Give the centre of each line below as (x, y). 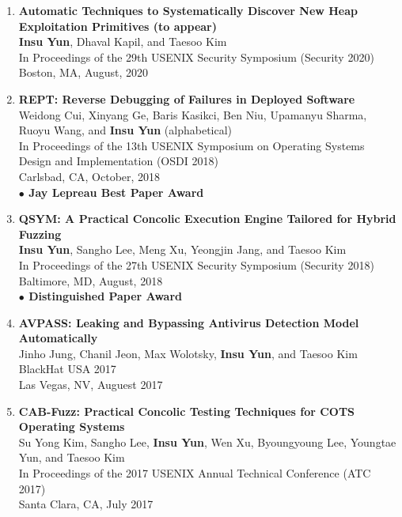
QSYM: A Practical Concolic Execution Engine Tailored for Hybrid (207, 219)
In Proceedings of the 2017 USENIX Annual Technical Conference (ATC (195, 473)
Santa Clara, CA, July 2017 (86, 504)
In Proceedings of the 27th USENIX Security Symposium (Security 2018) (196, 264)
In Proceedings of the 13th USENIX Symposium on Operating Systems (192, 145)
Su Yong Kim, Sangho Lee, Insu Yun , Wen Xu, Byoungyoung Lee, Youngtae (207, 442)
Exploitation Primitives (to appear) (118, 26)
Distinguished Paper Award (106, 296)
